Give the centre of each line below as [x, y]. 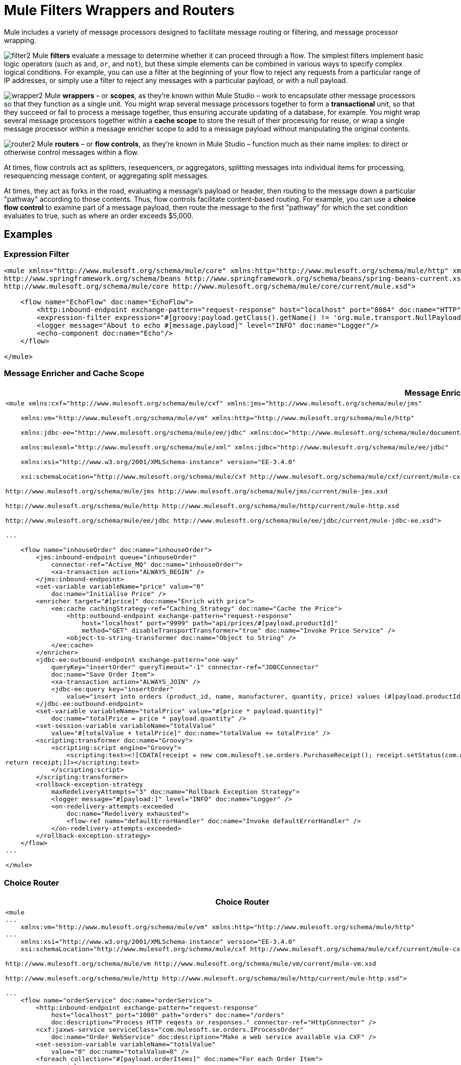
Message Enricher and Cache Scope [74, 373]
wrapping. [20, 40]
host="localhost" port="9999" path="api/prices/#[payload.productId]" [210, 623]
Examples [28, 234]
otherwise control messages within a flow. [72, 152]
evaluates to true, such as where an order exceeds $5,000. [99, 215]
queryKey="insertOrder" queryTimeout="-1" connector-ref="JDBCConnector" [185, 667]
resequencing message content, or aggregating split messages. [106, 175]
